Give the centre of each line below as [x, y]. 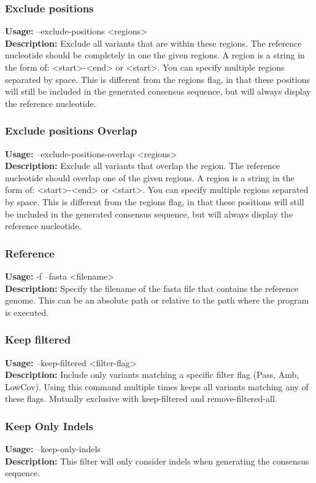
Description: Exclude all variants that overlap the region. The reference [142, 166]
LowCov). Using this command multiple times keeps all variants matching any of [157, 386]
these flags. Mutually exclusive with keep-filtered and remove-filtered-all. [141, 399]
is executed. [27, 312]
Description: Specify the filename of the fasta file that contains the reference [152, 288]
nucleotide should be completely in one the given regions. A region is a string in [155, 55]
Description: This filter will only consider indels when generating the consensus [157, 461]
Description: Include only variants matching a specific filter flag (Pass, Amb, [152, 375]
